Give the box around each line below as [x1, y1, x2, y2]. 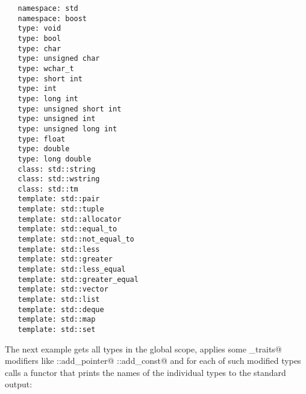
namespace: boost [17, 14, 87, 23]
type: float [17, 134, 66, 143]
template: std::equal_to [17, 225, 117, 234]
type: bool [17, 34, 61, 43]
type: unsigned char [17, 54, 100, 63]
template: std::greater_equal [17, 275, 139, 284]
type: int [17, 84, 57, 93]
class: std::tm [17, 184, 78, 193]
